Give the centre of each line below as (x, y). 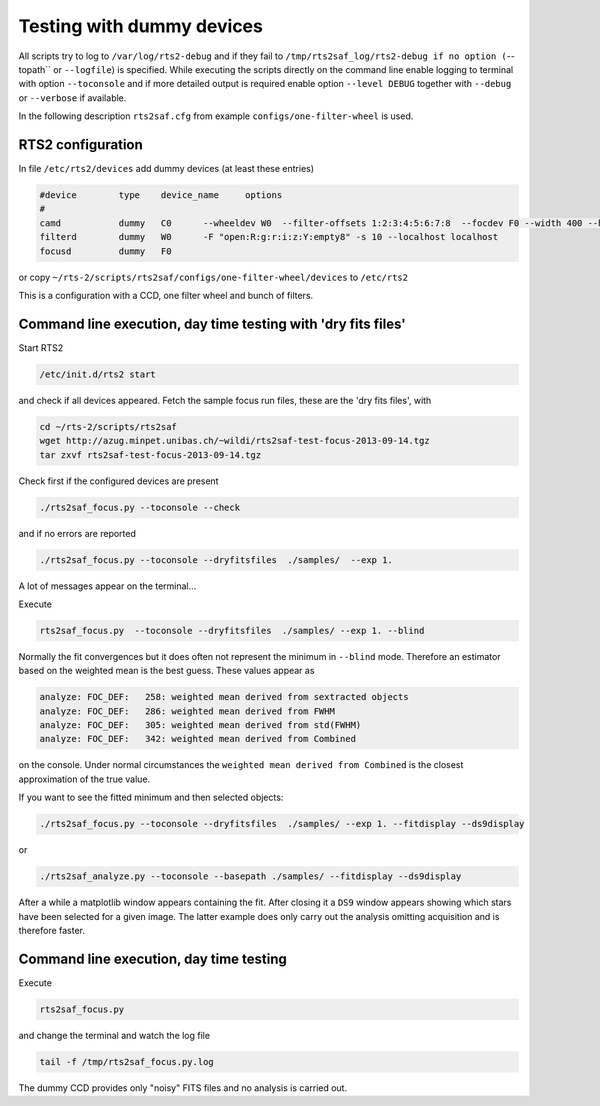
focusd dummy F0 (105, 251)
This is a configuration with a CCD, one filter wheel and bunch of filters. (166, 295)
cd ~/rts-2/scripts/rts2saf (108, 426)
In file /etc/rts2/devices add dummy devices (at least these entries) (166, 169)
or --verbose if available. (72, 97)
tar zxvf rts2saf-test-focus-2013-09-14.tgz (150, 454)
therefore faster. (51, 930)
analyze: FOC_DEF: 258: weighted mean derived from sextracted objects (224, 697)
